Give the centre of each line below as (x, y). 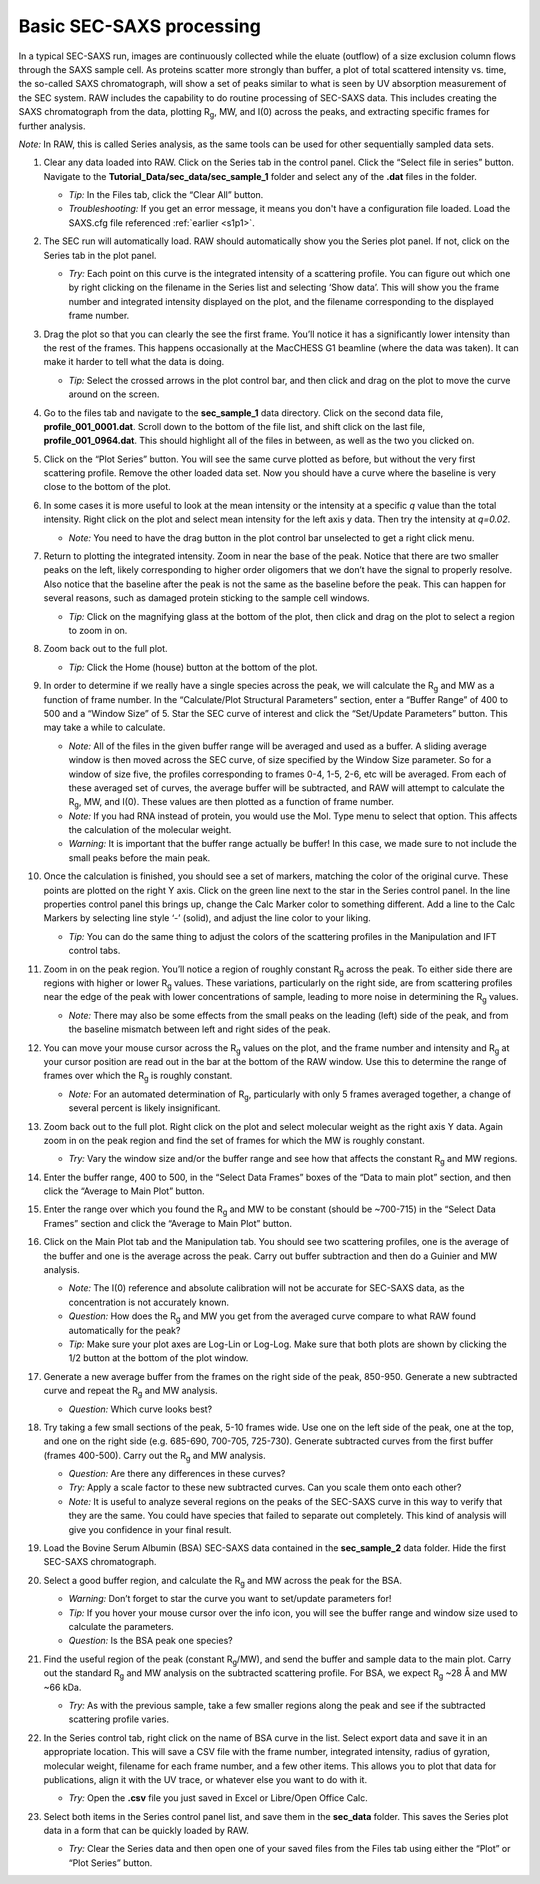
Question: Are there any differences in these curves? (177, 1474)
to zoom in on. (98, 630)
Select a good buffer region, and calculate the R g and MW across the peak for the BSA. (223, 1581)
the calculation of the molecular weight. (150, 830)
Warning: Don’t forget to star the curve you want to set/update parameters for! (230, 1599)
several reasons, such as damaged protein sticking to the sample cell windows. (206, 598)
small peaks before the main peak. (139, 857)
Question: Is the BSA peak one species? (151, 1641)
